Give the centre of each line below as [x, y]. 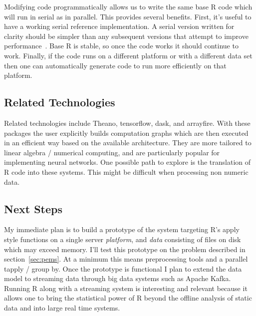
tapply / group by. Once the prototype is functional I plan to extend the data [123, 268]
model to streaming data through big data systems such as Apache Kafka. [118, 278]
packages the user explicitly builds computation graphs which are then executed [126, 133]
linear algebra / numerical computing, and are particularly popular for [112, 152]
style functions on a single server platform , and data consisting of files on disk [123, 239]
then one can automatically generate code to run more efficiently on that [115, 65]
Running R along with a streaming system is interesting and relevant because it [126, 288]
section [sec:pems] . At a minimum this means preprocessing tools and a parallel [126, 259]
